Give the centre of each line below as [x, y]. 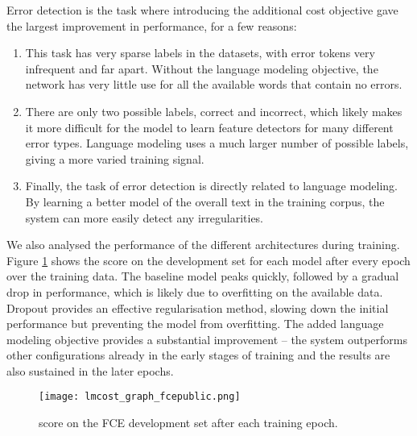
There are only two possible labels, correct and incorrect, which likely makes [214, 111]
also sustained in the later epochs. [90, 370]
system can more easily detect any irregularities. [144, 217]
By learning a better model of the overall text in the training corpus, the [205, 201]
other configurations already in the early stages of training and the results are [198, 355]
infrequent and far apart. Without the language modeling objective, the [202, 68]
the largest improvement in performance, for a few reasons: [152, 25]
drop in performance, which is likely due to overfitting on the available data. [195, 291]
